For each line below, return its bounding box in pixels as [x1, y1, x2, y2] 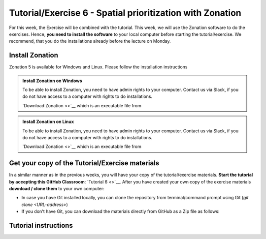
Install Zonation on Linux [22, 119, 74, 125]
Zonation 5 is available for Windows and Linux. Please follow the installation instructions [9, 64, 188, 70]
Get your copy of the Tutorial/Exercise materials [9, 159, 160, 167]
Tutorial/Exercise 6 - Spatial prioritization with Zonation [9, 7, 241, 18]
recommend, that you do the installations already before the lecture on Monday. [9, 38, 171, 44]
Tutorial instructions [9, 221, 73, 230]
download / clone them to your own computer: [9, 186, 104, 192]
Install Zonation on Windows [22, 78, 82, 84]
